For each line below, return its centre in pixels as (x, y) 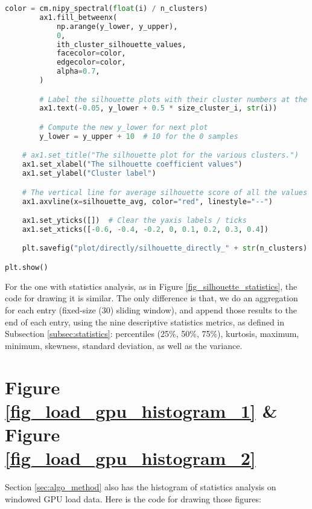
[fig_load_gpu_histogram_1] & (141, 410)
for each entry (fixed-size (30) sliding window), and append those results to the (151, 310)
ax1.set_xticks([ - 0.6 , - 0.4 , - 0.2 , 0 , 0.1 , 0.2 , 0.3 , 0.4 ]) (145, 229)
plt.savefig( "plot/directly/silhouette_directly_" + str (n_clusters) (165, 248)
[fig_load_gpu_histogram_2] (130, 458)
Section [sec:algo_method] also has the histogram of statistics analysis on (141, 487)
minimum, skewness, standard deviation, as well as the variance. (124, 345)
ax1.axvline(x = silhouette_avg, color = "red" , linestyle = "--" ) (147, 201)
